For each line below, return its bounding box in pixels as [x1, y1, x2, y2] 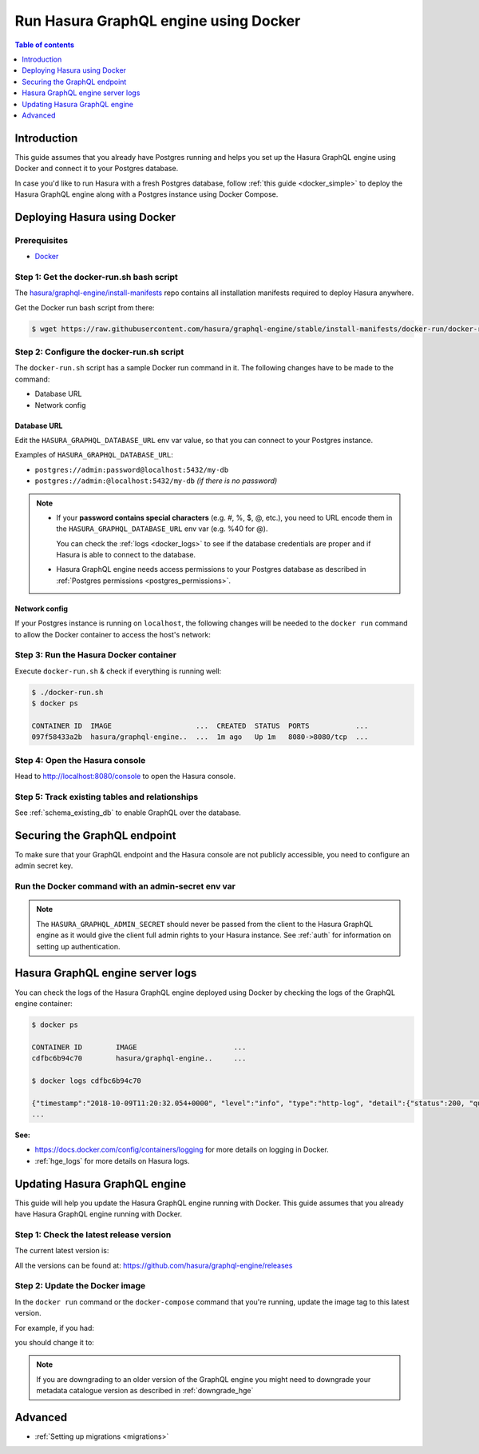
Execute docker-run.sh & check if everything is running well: [14, 666, 222, 676]
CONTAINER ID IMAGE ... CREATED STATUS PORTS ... [31, 721, 369, 730]
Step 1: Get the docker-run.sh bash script [14, 271, 179, 282]
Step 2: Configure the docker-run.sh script [14, 346, 184, 358]
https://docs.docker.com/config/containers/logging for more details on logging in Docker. [34, 1144, 329, 1155]
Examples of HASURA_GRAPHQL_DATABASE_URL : [14, 450, 173, 460]
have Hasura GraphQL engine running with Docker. [14, 1209, 183, 1219]
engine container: [14, 998, 73, 1008]
